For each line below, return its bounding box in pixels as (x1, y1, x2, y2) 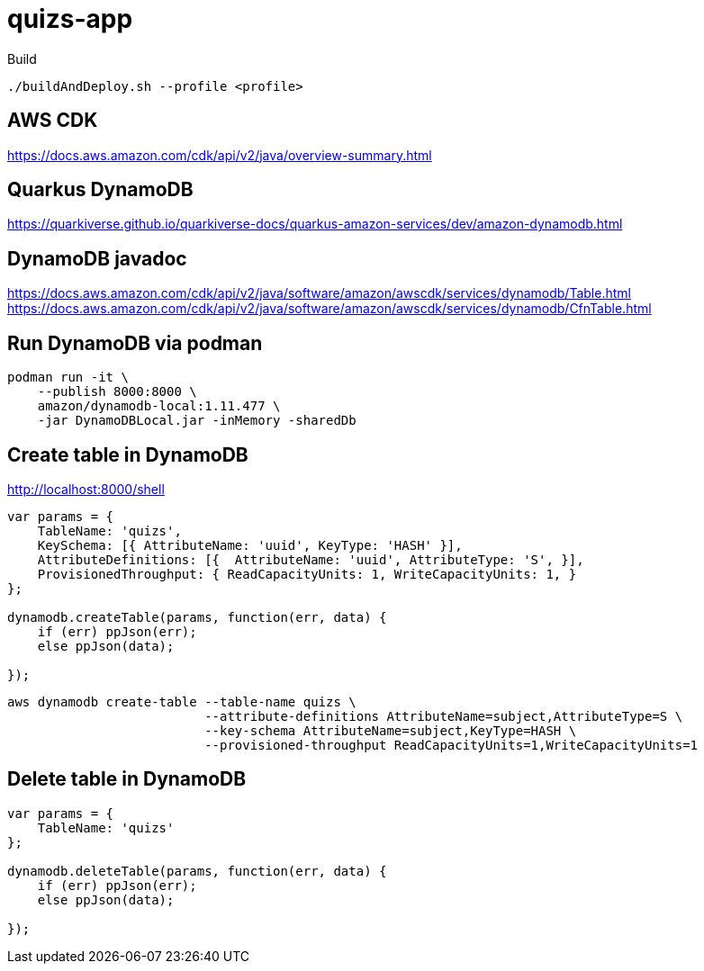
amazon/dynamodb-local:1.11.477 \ (37, 399, 281, 414)
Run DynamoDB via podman (7, 331, 263, 355)
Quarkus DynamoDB (7, 178, 194, 202)
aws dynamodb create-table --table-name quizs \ (7, 694, 357, 709)
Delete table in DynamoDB (7, 768, 247, 791)
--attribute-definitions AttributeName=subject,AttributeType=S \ (204, 708, 683, 724)
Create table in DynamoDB (7, 443, 248, 466)
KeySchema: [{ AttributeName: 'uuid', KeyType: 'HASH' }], (37, 537, 463, 553)
